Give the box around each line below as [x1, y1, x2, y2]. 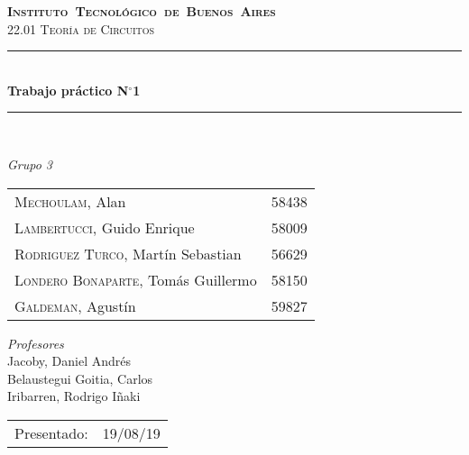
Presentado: [14, 422, 88, 443]
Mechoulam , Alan [14, 190, 126, 212]
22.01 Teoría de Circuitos [7, 19, 155, 38]
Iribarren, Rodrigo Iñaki [7, 387, 141, 405]
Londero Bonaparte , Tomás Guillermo [14, 268, 257, 290]
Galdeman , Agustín [14, 295, 136, 316]
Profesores [7, 333, 64, 352]
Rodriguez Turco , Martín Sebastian [14, 242, 242, 264]
